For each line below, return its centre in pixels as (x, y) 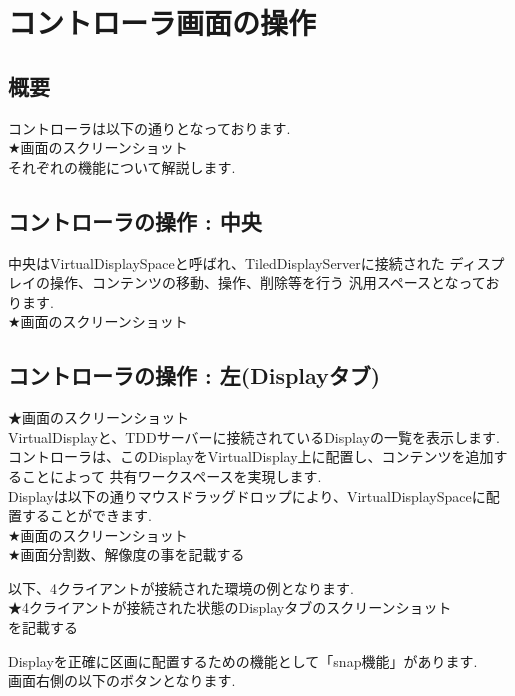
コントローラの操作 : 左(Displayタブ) (194, 375)
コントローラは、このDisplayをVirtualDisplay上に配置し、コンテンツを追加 (251, 456)
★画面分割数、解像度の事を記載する (126, 554)
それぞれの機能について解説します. (122, 166)
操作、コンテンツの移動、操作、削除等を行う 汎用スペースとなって (267, 282)
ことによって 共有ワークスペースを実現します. (171, 475)
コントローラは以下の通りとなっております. (149, 127)
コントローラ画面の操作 (162, 22)
